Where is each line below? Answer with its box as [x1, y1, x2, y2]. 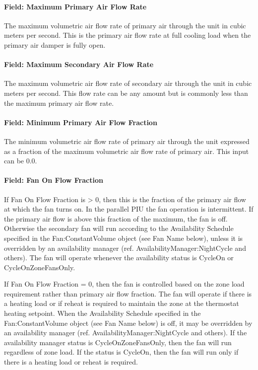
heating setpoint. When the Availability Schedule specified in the [4, 308, 201, 318]
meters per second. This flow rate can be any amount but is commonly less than [4, 87, 248, 98]
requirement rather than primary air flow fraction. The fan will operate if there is [4, 288, 252, 298]
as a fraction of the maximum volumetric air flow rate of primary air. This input [4, 146, 249, 156]
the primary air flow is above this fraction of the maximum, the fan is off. [4, 213, 228, 223]
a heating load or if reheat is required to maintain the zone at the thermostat [4, 298, 239, 308]
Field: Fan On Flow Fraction [4, 175, 103, 185]
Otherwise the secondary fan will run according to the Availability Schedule [4, 223, 234, 233]
